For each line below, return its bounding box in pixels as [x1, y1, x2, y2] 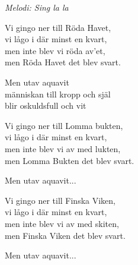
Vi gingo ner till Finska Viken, [5, 194, 115, 206]
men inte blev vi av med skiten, [5, 217, 119, 229]
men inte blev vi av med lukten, [5, 142, 121, 154]
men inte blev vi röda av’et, [5, 44, 105, 56]
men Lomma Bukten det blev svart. [5, 154, 134, 166]
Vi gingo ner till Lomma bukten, [5, 119, 123, 131]
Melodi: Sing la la [5, 1, 69, 13]
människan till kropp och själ [5, 87, 111, 100]
